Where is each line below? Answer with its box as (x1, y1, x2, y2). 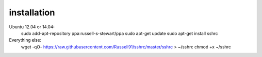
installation (9, 7, 55, 18)
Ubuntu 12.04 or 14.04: (9, 24, 55, 30)
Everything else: (9, 37, 41, 43)
